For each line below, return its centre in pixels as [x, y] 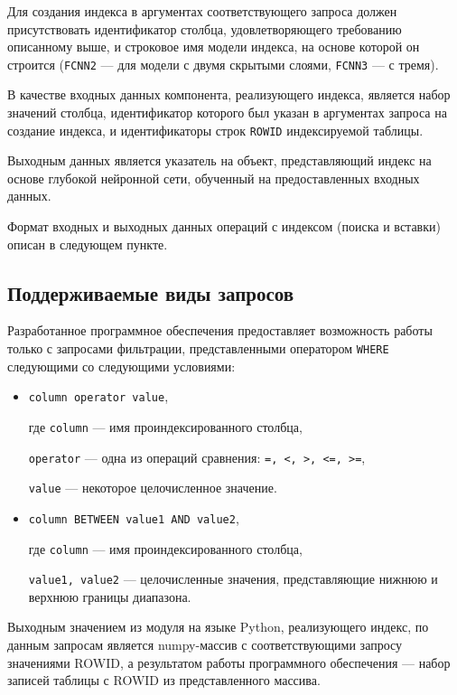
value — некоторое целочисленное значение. [153, 488]
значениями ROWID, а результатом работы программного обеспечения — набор [229, 662]
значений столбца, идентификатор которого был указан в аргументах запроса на [227, 113]
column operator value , [98, 396]
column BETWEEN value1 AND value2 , [134, 517]
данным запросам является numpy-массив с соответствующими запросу [205, 645]
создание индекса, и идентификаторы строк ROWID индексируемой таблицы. [215, 130]
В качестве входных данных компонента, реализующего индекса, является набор [229, 94]
